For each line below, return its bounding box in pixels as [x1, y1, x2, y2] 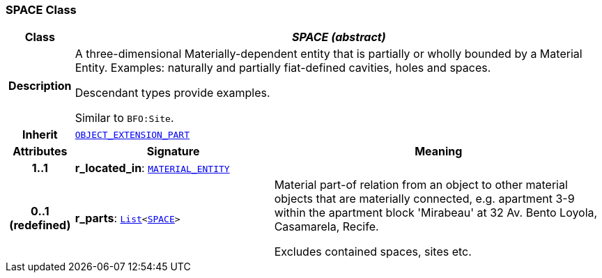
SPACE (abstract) [292, 30, 386, 45]
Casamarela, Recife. [274, 219, 379, 234]
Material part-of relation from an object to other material [274, 178, 568, 192]
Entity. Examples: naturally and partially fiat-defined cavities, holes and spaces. [75, 61, 491, 75]
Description [8, 79, 72, 93]
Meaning [415, 144, 463, 159]
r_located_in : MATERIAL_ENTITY [75, 161, 230, 176]
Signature [146, 144, 200, 159]
